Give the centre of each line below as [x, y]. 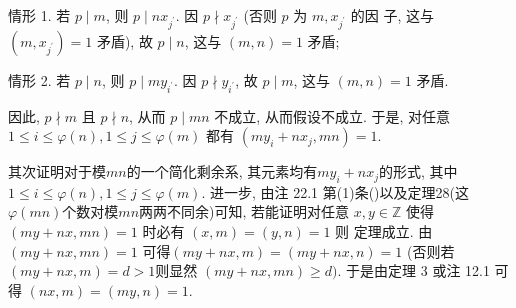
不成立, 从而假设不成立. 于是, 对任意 [332, 115]
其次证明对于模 [57, 171]
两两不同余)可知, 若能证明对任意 [244, 211]
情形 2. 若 [39, 79]
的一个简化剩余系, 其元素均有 [222, 171]
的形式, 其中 [418, 171]
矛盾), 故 [124, 40]
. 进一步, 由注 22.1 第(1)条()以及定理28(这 [335, 191]
